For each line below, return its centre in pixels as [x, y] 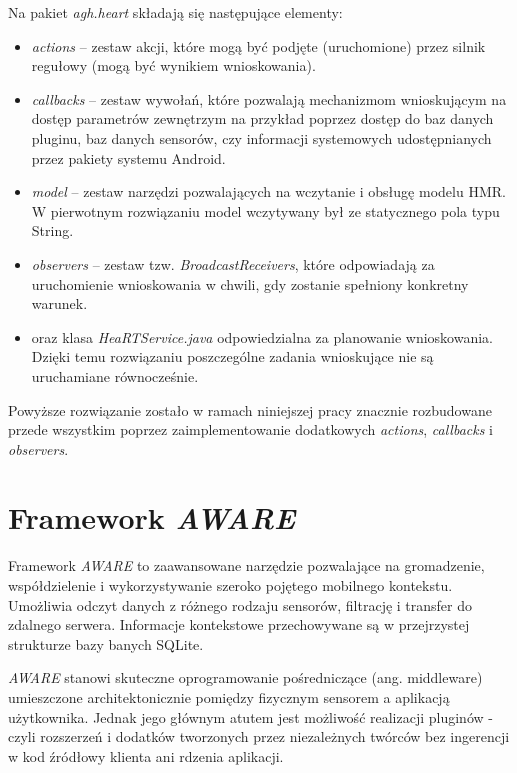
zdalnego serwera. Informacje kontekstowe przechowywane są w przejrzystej [239, 624]
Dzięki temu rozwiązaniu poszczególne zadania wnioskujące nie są [232, 356]
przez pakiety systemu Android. [128, 157]
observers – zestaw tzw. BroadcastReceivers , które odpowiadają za [233, 263]
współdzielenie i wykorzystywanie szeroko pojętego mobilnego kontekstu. [230, 585]
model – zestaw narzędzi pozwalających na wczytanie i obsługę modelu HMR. [268, 191]
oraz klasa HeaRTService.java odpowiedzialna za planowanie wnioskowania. [262, 336]
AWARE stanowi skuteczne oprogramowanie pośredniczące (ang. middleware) [245, 677]
